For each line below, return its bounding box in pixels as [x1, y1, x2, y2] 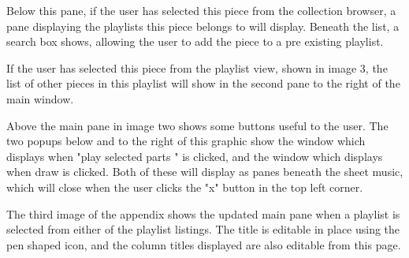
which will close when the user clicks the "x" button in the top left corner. [6, 178, 363, 195]
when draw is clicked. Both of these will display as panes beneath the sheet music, [6, 163, 403, 180]
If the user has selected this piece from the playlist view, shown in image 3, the [6, 59, 388, 76]
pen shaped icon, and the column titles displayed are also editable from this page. [6, 236, 401, 252]
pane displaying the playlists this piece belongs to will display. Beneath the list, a [6, 17, 400, 34]
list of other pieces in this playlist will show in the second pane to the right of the [6, 75, 400, 92]
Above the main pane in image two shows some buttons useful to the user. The [6, 117, 389, 133]
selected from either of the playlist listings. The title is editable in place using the [6, 221, 400, 237]
